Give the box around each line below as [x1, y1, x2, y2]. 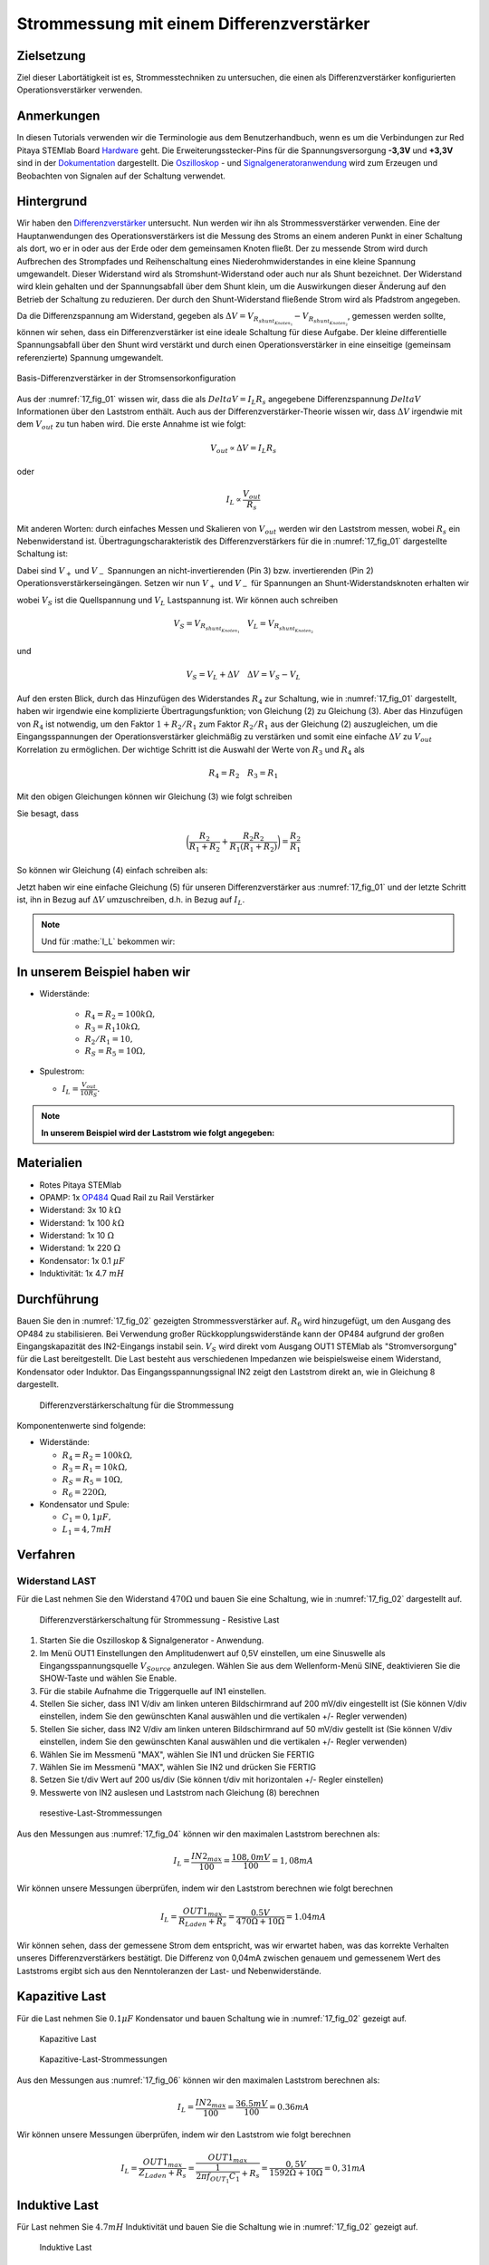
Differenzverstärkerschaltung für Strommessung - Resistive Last [39, 1614, 280, 1625]
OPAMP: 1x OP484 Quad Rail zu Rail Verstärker [39, 1191, 215, 1202]
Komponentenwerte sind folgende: [16, 1420, 147, 1431]
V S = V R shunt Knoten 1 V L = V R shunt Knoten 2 [173, 618, 314, 634]
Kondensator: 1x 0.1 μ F [39, 1255, 126, 1266]
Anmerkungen [16, 109, 101, 124]
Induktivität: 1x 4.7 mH [39, 1268, 125, 1279]
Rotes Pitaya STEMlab [39, 1179, 122, 1190]
